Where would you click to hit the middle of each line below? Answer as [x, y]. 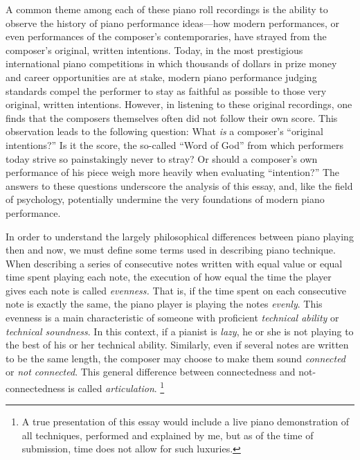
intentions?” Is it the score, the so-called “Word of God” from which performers [174, 144]
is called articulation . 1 [116, 387]
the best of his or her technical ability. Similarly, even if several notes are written [177, 345]
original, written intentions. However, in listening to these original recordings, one [179, 104]
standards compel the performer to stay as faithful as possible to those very [166, 90]
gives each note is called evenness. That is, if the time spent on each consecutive [176, 290]
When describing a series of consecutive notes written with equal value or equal [174, 263]
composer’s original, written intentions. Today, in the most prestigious [154, 50]
